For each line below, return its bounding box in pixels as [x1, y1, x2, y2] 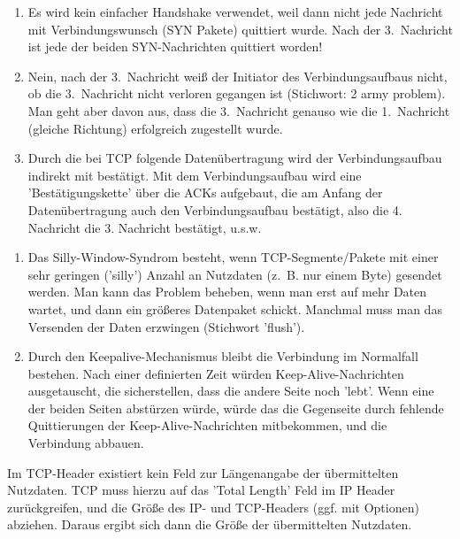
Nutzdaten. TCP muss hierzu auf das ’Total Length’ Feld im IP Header [7, 481, 395, 499]
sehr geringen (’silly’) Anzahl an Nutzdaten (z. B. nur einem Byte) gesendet [27, 265, 442, 283]
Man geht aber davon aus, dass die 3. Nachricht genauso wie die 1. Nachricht [27, 101, 450, 119]
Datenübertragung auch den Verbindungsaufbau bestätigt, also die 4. [27, 200, 402, 219]
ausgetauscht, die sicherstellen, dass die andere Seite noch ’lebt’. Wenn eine [27, 381, 434, 400]
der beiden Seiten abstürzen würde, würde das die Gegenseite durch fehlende [27, 398, 444, 417]
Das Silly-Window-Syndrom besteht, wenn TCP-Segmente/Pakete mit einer [27, 248, 439, 266]
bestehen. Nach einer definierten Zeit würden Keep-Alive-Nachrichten [27, 364, 404, 382]
